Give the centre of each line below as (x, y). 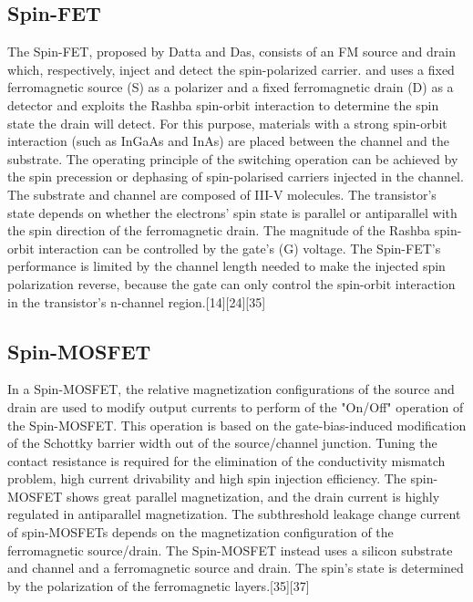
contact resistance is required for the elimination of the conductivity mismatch (226, 460)
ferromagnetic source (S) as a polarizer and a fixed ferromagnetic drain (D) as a (231, 87)
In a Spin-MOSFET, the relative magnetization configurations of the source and (231, 389)
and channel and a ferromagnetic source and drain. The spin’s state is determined (236, 568)
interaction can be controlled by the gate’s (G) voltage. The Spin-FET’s (240, 248)
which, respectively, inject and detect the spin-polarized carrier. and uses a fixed (231, 69)
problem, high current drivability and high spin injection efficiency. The (207, 478)
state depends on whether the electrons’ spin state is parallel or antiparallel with (232, 212)
